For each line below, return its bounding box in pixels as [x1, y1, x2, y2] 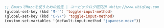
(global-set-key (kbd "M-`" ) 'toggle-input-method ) [4, 9, 112, 14]
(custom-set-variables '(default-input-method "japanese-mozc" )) [4, 18, 141, 23]
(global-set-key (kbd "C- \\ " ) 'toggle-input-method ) [4, 14, 115, 19]
